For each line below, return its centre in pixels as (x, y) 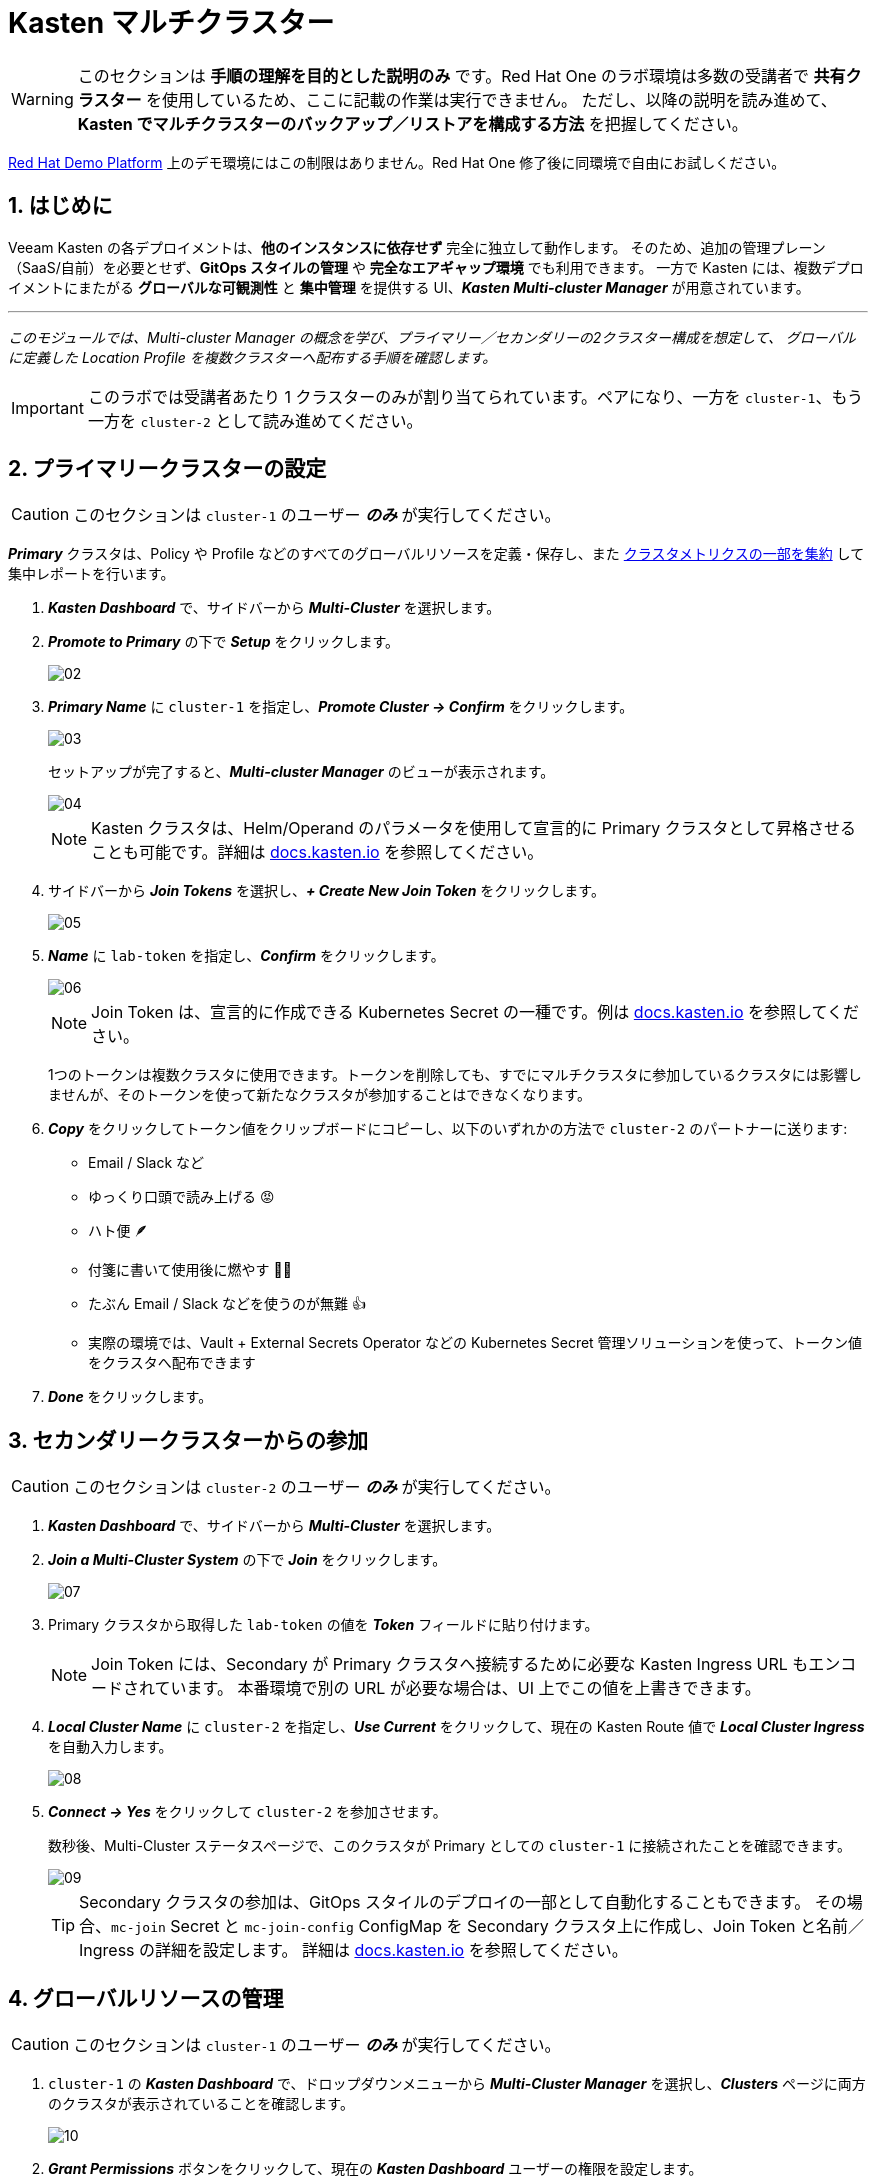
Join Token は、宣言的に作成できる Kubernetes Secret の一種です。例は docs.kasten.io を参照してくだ (475, 1012)
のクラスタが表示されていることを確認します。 (201, 2104)
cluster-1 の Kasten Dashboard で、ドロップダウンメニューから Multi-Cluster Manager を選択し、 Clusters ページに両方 (457, 2084)
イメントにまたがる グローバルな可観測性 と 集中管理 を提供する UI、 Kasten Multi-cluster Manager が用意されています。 (409, 287)
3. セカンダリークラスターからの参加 (188, 1440)
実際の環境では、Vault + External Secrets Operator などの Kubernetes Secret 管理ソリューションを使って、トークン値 (475, 1343)
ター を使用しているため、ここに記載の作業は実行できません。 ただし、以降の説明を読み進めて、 (473, 99)
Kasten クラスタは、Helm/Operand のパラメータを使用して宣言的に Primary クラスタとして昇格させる (474, 828)
